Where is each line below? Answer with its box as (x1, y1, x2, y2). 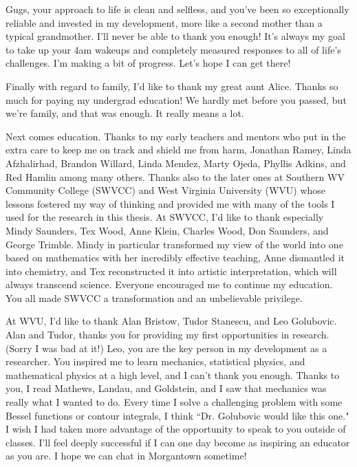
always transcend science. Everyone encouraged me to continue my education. (6, 277, 333, 292)
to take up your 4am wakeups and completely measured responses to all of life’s (6, 42, 341, 56)
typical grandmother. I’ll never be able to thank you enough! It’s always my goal (6, 29, 345, 43)
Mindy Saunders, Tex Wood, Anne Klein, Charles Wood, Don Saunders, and (6, 223, 329, 237)
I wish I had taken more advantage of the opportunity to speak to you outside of (6, 422, 346, 436)
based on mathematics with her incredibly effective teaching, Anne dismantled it (6, 250, 345, 265)
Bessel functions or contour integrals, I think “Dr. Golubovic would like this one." (6, 408, 349, 422)
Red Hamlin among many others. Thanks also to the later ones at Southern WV (6, 169, 345, 184)
